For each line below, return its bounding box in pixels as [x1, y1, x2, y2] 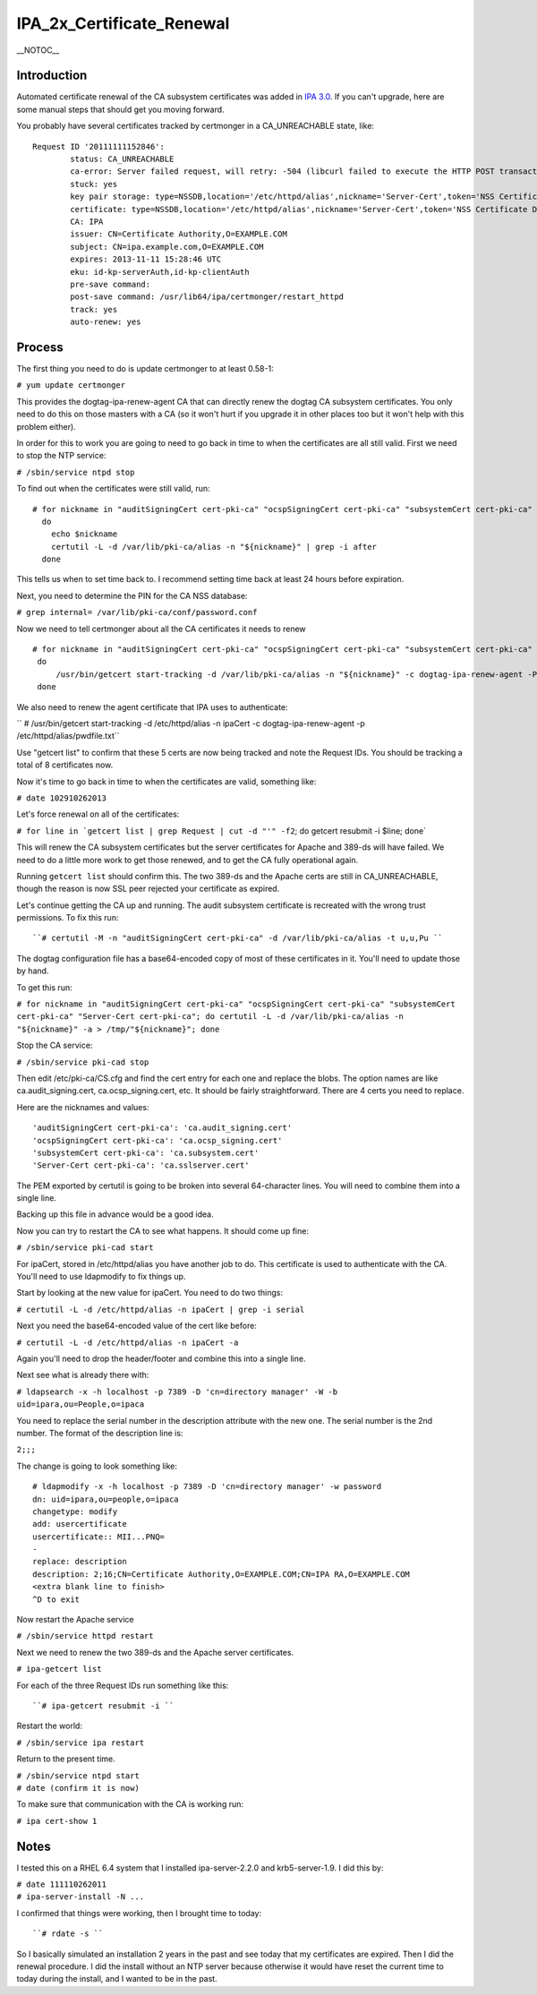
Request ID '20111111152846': [32, 141, 166, 151]
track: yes [70, 304, 118, 314]
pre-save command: [70, 278, 151, 289]
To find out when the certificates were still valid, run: [16, 484, 210, 494]
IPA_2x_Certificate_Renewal [16, 13, 230, 33]
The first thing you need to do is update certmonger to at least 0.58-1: [16, 364, 274, 373]
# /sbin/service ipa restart [16, 1737, 145, 1748]
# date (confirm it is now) [16, 1783, 141, 1793]
